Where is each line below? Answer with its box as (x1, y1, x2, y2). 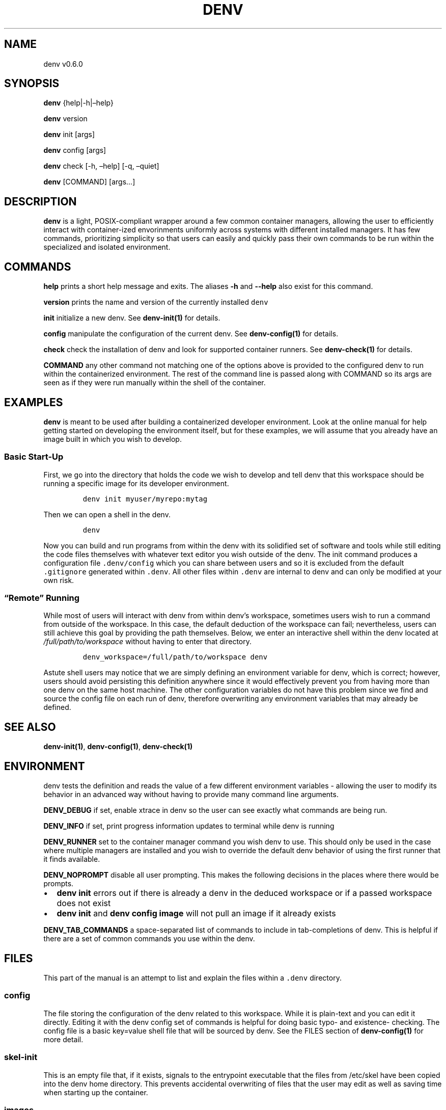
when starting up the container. (43, 1088, 148, 1097)
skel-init (4, 1052, 38, 1063)
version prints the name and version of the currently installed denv (43, 298, 268, 307)
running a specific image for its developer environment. (43, 479, 229, 488)
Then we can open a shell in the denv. (43, 510, 171, 519)
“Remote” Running (4, 593, 80, 603)
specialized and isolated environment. (43, 243, 171, 252)
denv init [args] (43, 130, 95, 139)
